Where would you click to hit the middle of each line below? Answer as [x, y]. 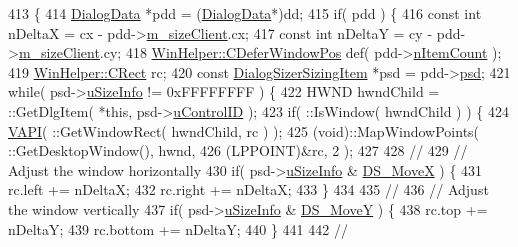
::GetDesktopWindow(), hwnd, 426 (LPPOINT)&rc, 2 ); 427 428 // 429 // [238, 150]
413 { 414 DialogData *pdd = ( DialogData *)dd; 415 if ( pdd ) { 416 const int [245, 13]
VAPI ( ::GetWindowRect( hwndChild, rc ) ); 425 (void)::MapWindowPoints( [244, 130]
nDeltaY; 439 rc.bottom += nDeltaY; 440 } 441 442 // [178, 228]
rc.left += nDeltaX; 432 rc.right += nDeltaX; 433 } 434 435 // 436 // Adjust [248, 189]
